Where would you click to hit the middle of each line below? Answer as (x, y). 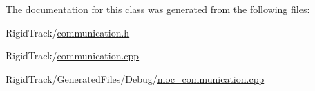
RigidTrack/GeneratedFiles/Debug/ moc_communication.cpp (135, 78)
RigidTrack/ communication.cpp (73, 55)
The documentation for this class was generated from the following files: (158, 9)
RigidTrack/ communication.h (68, 32)
